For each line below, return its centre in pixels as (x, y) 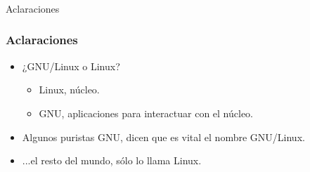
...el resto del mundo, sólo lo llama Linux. (112, 160)
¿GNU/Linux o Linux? (71, 66)
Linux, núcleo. (69, 90)
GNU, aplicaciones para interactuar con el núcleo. (146, 113)
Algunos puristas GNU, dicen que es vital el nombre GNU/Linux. (163, 137)
